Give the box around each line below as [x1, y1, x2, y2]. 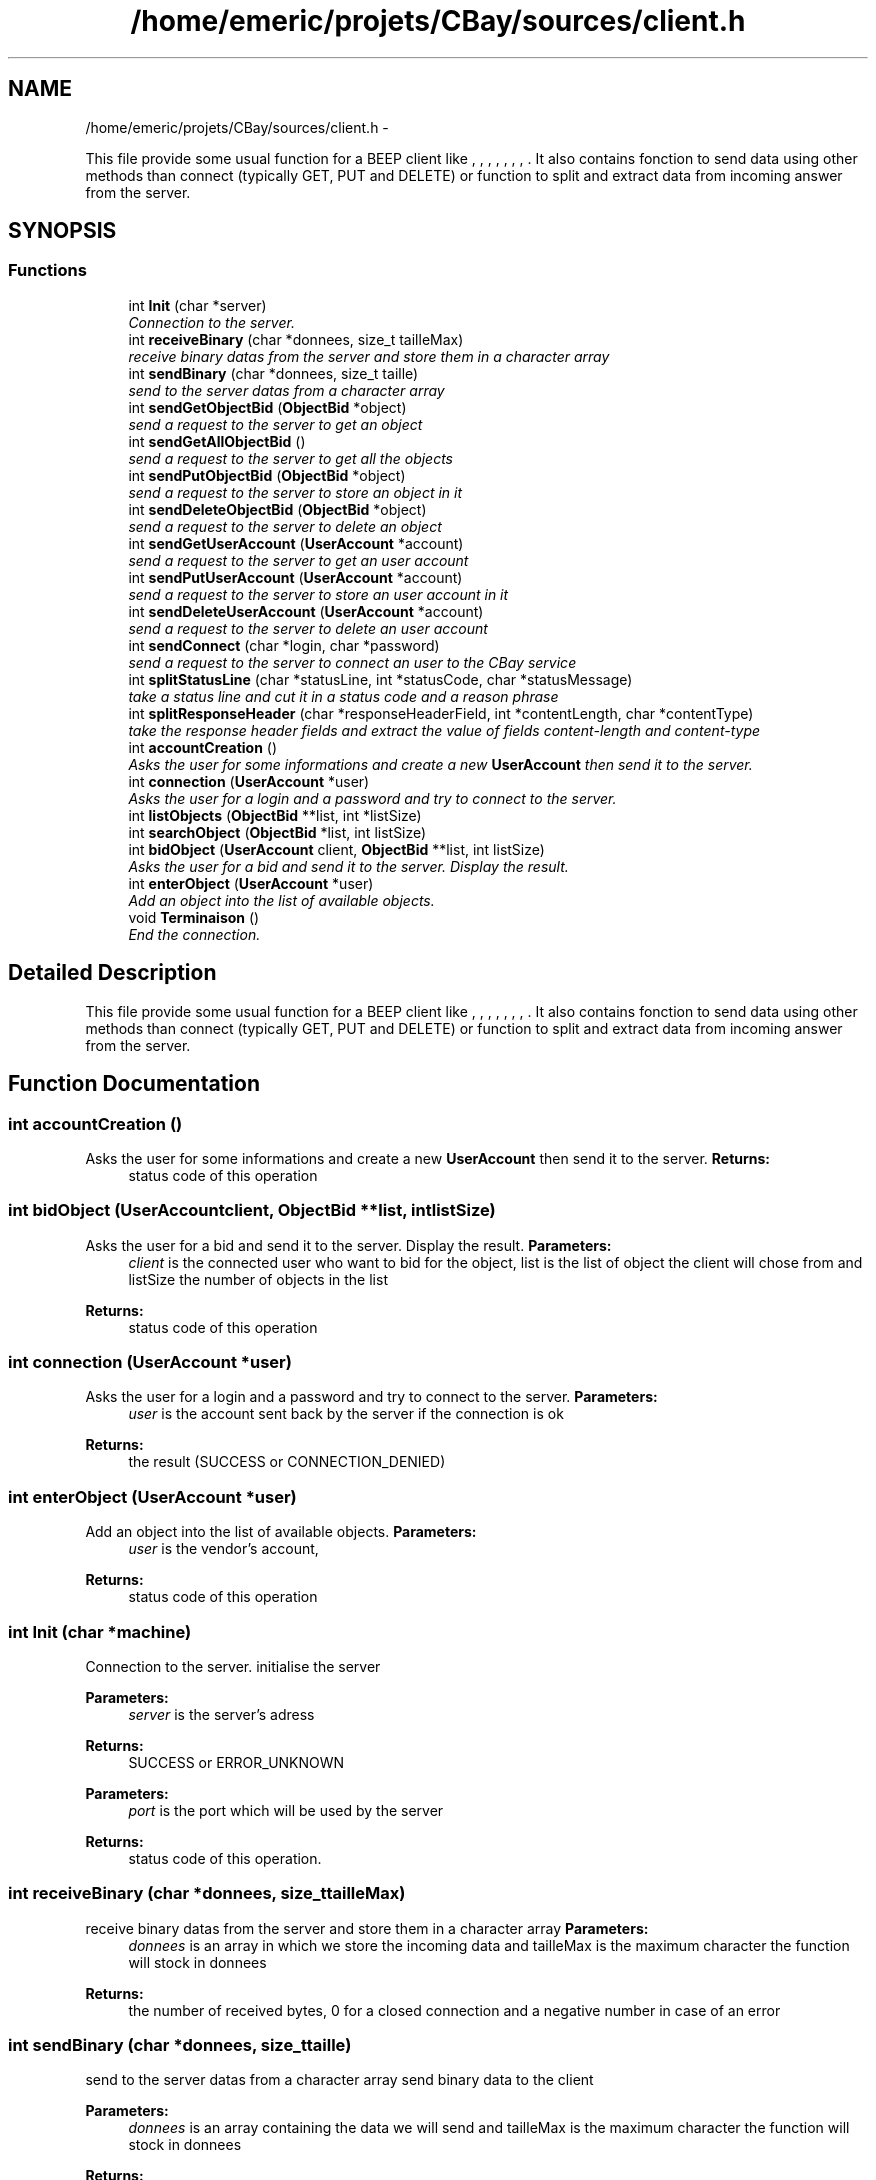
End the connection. [128, 925, 261, 943]
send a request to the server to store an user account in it [128, 585, 509, 603]
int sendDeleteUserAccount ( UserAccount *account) [128, 602, 484, 620]
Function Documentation [8, 1071, 260, 1097]
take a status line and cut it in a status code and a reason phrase [128, 687, 559, 705]
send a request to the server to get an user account [128, 551, 469, 569]
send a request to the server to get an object [128, 415, 423, 433]
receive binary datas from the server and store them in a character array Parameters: [85, 1919, 649, 1937]
